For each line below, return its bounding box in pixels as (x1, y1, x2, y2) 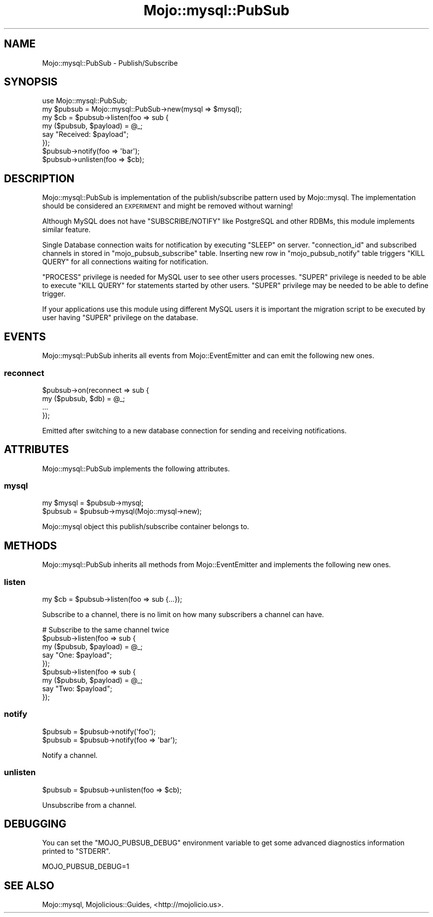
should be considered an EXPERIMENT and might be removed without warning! (42, 202, 293, 210)
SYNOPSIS (4, 76, 58, 88)
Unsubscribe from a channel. (42, 800, 137, 809)
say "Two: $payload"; (42, 684, 112, 693)
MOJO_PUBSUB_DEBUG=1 (42, 862, 130, 871)
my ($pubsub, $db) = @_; (42, 394, 125, 403)
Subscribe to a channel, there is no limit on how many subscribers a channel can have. (42, 610, 324, 619)
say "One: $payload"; (42, 651, 112, 660)
